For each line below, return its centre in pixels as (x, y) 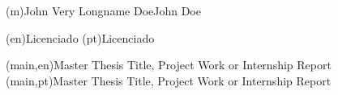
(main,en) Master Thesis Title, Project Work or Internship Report (169, 65)
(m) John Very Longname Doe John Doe (103, 10)
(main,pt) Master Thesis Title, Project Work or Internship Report (169, 80)
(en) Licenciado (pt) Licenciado (80, 37)
